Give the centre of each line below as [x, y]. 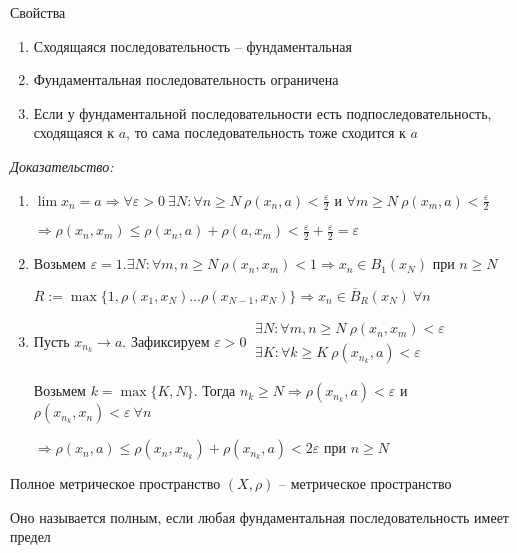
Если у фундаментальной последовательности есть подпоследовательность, [262, 112]
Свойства [38, 12]
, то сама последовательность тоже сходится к [266, 132]
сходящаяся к [74, 132]
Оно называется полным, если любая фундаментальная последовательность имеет [259, 516]
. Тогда [214, 390]
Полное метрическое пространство [115, 483]
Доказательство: [62, 165]
